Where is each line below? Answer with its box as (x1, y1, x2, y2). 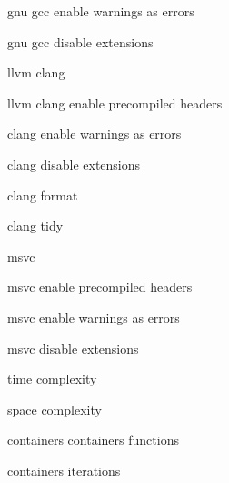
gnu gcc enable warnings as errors (7, 2, 194, 20)
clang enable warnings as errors (7, 124, 182, 143)
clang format (7, 185, 78, 204)
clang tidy (7, 216, 64, 235)
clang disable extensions (7, 154, 141, 173)
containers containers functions (7, 430, 179, 449)
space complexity (7, 399, 102, 418)
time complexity (7, 369, 97, 388)
